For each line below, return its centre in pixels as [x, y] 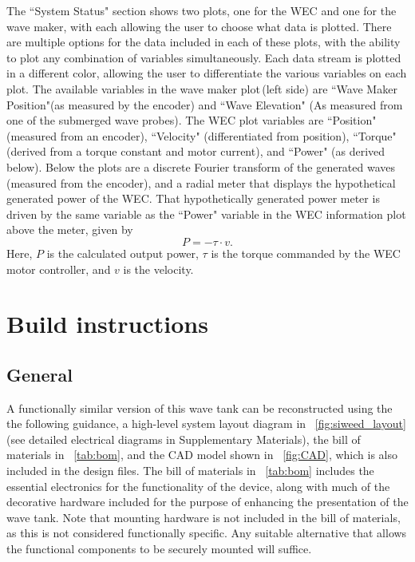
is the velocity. [158, 269]
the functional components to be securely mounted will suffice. [159, 549]
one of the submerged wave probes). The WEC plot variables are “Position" [192, 120]
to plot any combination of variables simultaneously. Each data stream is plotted [204, 57]
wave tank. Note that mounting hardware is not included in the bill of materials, [204, 517]
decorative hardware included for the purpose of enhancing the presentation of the [207, 502]
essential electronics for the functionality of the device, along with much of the [198, 486]
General [40, 374]
